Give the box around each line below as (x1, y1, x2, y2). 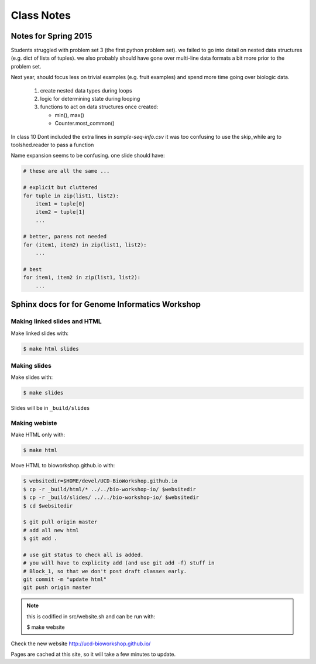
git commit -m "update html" (23, 576, 107, 583)
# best (23, 266, 42, 273)
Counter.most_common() (54, 120, 115, 127)
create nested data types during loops (40, 87, 132, 94)
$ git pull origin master (23, 519, 98, 525)
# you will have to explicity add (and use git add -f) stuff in (23, 560, 215, 566)
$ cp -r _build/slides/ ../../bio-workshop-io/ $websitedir (23, 494, 200, 501)
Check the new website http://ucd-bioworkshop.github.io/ (11, 640, 151, 647)
